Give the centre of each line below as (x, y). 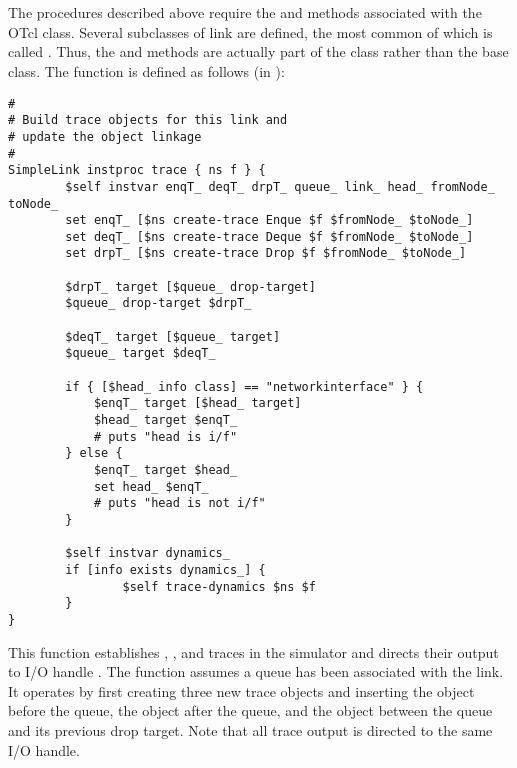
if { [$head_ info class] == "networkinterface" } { (244, 386)
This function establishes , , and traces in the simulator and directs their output (253, 651)
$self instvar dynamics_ (147, 553)
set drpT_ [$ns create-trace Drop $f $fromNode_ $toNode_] (266, 253)
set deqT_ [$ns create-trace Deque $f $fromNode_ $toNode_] (269, 236)
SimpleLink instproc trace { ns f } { (137, 170)
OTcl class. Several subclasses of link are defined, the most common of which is (250, 31)
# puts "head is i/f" (165, 436)
